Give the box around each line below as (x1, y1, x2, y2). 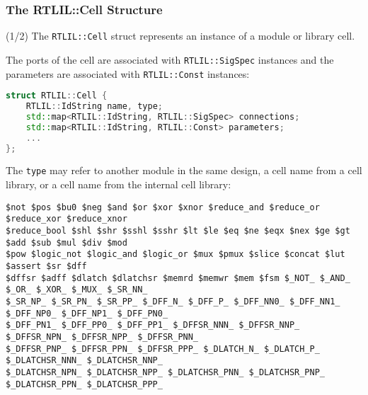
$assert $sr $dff (6, 261, 87, 271)
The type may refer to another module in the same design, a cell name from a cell (6, 163, 362, 178)
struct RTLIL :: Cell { (6, 91, 108, 101)
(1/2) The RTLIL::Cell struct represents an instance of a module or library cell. (6, 28, 355, 43)
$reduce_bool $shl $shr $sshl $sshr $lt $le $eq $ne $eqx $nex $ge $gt (6, 226, 350, 236)
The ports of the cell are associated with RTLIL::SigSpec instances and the (6, 52, 334, 67)
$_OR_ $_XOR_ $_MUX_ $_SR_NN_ (6, 285, 148, 295)
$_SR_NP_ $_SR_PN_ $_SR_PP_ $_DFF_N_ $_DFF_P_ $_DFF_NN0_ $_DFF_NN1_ (6, 296, 340, 307)
